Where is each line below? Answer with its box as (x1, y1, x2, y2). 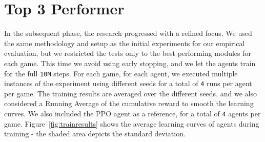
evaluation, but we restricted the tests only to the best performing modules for (4, 48, 252, 58)
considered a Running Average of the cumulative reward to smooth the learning (4, 98, 254, 109)
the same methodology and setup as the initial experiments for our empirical (4, 37, 245, 48)
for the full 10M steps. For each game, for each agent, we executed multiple (4, 68, 238, 78)
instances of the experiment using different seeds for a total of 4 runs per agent (4, 78, 252, 89)
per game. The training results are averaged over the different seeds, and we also (4, 88, 257, 98)
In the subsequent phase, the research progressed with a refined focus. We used (4, 28, 252, 38)
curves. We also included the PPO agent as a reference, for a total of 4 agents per (4, 108, 261, 118)
